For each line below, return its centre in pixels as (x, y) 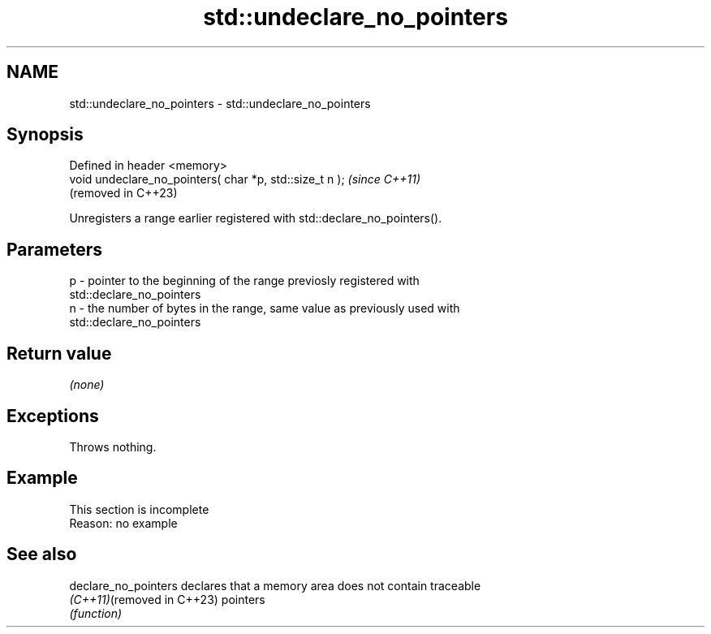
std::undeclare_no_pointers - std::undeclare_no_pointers (220, 103)
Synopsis (45, 135)
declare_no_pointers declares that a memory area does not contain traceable (275, 585)
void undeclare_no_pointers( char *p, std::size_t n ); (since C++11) (245, 179)
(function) (96, 613)
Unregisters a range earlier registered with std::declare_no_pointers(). (256, 218)
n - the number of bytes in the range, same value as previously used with (265, 308)
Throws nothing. (113, 446)
